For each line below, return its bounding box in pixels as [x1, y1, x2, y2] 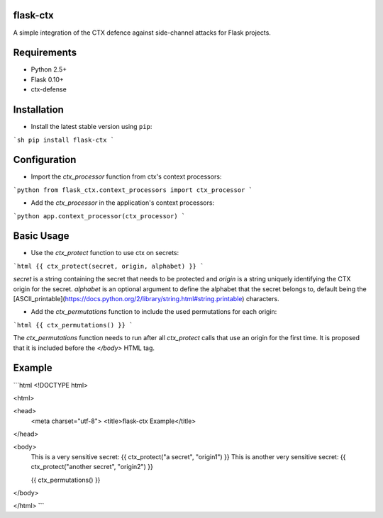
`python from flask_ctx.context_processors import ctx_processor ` [13, 186, 253, 194]
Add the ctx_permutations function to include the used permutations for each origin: [30, 308, 277, 316]
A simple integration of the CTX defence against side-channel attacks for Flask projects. [13, 28, 271, 37]
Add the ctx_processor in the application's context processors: [30, 198, 215, 207]
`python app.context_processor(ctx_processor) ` [13, 212, 186, 220]
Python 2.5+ [30, 65, 67, 74]
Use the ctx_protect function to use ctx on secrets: [30, 249, 179, 257]
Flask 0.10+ [30, 75, 64, 84]
